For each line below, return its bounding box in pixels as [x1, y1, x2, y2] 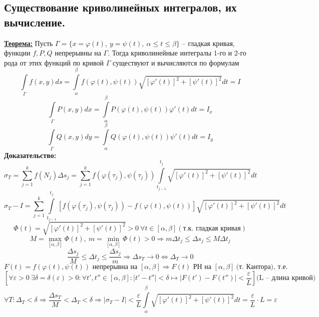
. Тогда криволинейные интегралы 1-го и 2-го [108, 47, 246, 58]
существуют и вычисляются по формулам [113, 57, 239, 67]
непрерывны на [55, 47, 101, 58]
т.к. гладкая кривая [183, 224, 241, 232]
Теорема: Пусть [4, 37, 53, 48]
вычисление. [4, 14, 66, 29]
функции [4, 47, 31, 58]
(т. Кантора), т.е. [236, 263, 288, 271]
